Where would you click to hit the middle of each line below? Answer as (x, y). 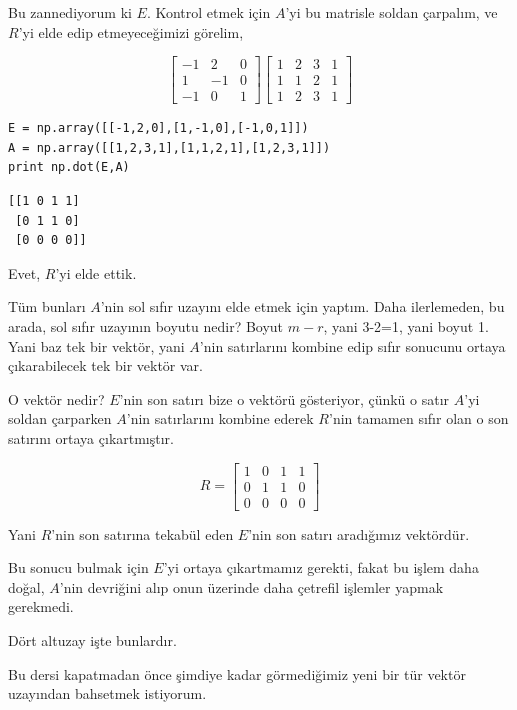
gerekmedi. (41, 606)
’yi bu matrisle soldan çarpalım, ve (391, 12)
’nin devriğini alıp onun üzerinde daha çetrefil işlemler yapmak (251, 586)
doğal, (26, 586)
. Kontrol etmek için (208, 12)
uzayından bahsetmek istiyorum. (107, 693)
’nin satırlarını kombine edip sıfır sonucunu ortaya (352, 345)
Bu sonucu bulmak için (78, 567)
